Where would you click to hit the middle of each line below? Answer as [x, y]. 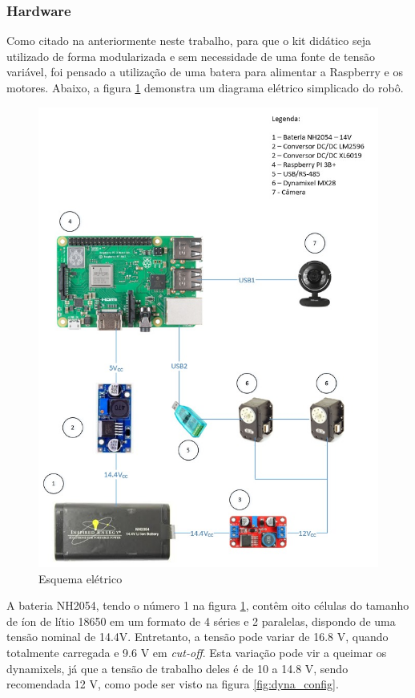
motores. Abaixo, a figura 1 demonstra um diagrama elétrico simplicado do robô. [205, 87]
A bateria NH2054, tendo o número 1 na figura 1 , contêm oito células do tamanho [208, 605]
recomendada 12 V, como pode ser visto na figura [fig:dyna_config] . [173, 684]
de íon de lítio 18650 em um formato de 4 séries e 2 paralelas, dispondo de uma [201, 621]
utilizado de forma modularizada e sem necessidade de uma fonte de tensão [191, 56]
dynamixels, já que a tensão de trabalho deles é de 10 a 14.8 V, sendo [177, 668]
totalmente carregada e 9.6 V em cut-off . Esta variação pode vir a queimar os [197, 653]
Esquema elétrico [81, 578]
